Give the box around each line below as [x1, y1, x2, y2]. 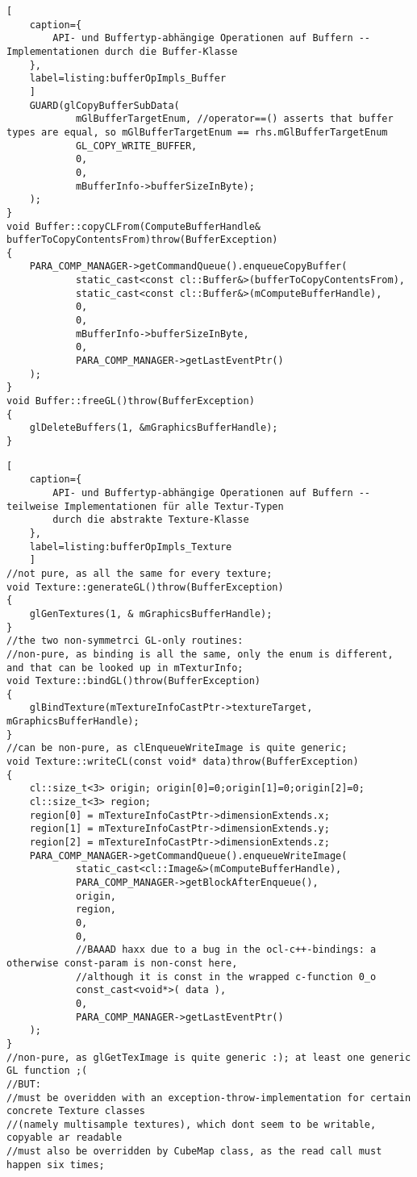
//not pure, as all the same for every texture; [6, 567, 273, 579]
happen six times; [6, 1158, 105, 1171]
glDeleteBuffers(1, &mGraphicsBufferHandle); [29, 422, 278, 434]
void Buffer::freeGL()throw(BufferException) [6, 395, 255, 407]
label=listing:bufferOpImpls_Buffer [29, 73, 227, 85]
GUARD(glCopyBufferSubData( [29, 99, 180, 111]
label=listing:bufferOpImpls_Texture [29, 541, 232, 553]
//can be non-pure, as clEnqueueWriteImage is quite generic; [6, 742, 348, 754]
